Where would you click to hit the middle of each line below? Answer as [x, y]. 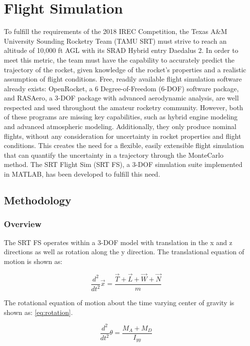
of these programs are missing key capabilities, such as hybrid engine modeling [121, 117]
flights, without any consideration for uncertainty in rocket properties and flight [123, 136]
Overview [23, 224]
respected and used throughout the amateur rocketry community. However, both [124, 107]
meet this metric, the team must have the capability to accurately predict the [119, 59]
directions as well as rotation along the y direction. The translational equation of [124, 252]
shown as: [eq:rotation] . [38, 312]
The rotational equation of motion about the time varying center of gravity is [119, 303]
